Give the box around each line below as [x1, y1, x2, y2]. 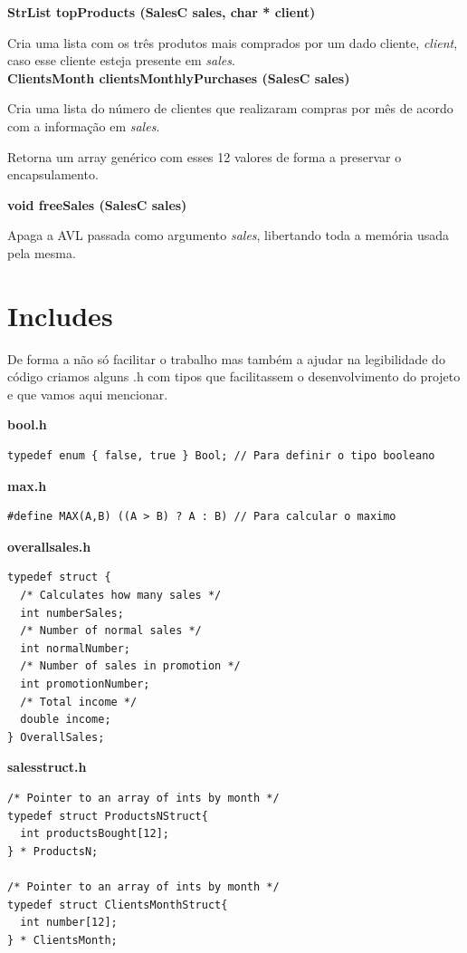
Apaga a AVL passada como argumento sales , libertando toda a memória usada [7, 226, 450, 245]
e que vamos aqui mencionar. [7, 384, 168, 403]
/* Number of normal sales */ [20, 624, 202, 638]
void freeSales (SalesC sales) [7, 195, 187, 214]
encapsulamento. [7, 165, 99, 184]
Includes [7, 296, 113, 333]
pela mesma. [7, 243, 76, 262]
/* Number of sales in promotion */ [20, 659, 241, 673]
